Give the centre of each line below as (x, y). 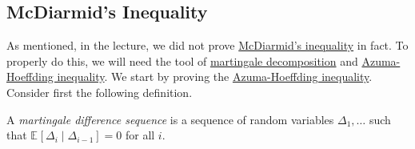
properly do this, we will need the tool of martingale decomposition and (182, 60)
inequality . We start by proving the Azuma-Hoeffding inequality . (215, 77)
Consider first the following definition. (100, 92)
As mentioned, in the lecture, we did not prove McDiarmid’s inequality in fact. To (207, 45)
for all (140, 135)
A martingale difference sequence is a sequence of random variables (170, 119)
